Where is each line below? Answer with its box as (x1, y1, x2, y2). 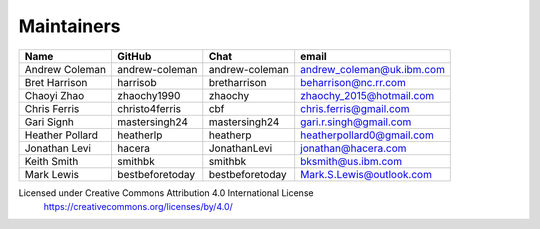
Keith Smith (24, 154, 79, 168)
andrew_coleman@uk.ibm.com (300, 62, 445, 76)
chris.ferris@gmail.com (300, 101, 410, 115)
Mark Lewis (24, 167, 80, 181)
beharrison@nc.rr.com (300, 75, 407, 89)
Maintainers (18, 15, 121, 37)
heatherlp (116, 128, 163, 142)
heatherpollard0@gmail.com (300, 128, 434, 142)
